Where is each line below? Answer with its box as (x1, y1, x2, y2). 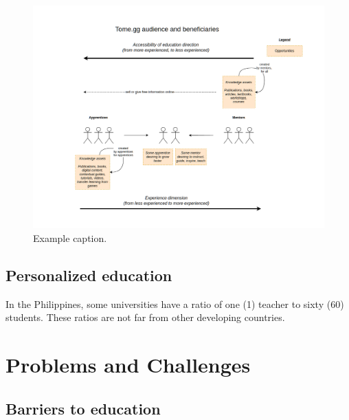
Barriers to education (5, 397, 161, 419)
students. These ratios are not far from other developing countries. (5, 310, 285, 324)
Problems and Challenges (5, 350, 251, 378)
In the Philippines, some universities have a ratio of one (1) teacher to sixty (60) (5, 296, 344, 311)
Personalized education (5, 264, 172, 285)
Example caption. (33, 230, 107, 245)
